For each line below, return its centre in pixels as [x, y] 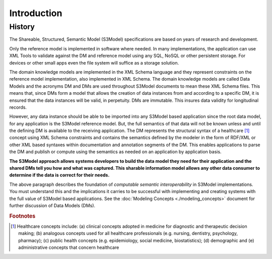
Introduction [36, 13]
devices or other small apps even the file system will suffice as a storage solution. [94, 62]
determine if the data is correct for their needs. [59, 175]
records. [18, 107]
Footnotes [22, 216]
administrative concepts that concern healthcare [69, 247]
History [22, 27]
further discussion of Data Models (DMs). [52, 205]
